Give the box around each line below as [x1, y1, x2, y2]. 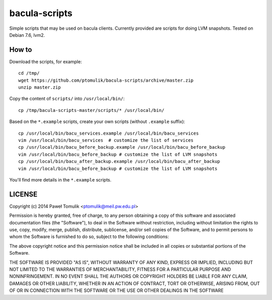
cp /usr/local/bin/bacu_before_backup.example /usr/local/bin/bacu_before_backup [18, 144, 226, 150]
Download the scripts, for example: [9, 58, 82, 65]
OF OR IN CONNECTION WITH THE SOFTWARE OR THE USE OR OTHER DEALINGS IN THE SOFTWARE [9, 287, 224, 293]
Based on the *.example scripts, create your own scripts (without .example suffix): [9, 118, 185, 125]
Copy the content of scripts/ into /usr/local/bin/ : [9, 96, 125, 102]
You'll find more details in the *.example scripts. [9, 176, 112, 183]
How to [9, 45, 32, 54]
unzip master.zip [18, 85, 61, 90]
